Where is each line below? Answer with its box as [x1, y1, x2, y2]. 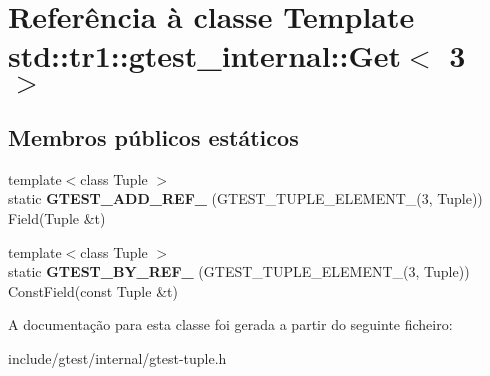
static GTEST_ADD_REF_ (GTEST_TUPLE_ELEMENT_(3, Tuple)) [8, 188, 483, 209]
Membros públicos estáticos [8, 121, 299, 152]
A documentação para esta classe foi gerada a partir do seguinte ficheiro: [8, 314, 453, 335]
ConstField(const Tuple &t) [8, 280, 178, 301]
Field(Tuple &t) [8, 207, 106, 228]
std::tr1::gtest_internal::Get [8, 35, 402, 76]
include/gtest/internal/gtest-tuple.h [8, 347, 227, 368]
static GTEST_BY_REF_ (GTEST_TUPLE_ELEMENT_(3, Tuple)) [8, 261, 470, 282]
